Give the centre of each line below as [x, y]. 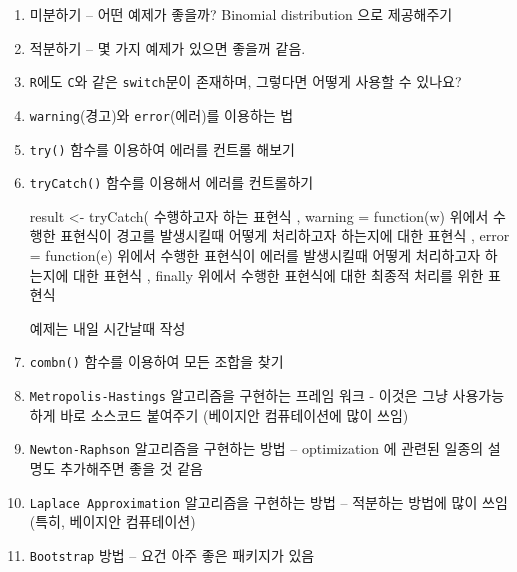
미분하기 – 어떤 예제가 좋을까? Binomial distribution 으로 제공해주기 [241, 14]
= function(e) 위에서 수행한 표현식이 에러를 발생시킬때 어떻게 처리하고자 [255, 255]
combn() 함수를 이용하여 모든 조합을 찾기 [156, 361]
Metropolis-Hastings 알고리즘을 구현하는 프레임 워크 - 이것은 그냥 [238, 395]
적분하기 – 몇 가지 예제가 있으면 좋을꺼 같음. [167, 47]
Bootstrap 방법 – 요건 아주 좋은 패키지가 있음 [172, 554]
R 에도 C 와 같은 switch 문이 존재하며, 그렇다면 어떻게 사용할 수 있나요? [245, 81]
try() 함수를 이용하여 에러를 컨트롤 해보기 [162, 148]
